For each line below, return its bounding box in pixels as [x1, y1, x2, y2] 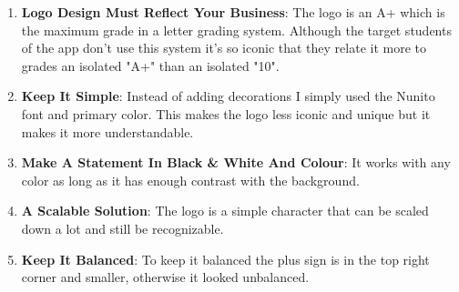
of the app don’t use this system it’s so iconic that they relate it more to [21, 38, 427, 57]
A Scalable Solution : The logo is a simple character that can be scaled [21, 201, 429, 220]
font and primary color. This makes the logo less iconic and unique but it [21, 104, 431, 123]
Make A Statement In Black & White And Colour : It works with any [21, 153, 451, 172]
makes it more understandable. [21, 122, 194, 141]
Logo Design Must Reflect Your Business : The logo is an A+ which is [21, 3, 445, 21]
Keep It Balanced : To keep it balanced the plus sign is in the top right [21, 249, 430, 268]
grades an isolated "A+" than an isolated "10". [21, 55, 280, 75]
